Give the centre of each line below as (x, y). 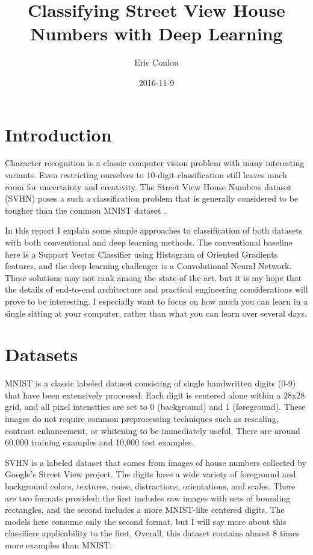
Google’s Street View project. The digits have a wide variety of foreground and (150, 474)
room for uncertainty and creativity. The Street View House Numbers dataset (148, 186)
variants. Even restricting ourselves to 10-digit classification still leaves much (146, 175)
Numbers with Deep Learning (156, 33)
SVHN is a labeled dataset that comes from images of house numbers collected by (156, 462)
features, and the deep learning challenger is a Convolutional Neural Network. (148, 266)
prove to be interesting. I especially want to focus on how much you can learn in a (156, 301)
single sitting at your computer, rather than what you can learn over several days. (156, 313)
